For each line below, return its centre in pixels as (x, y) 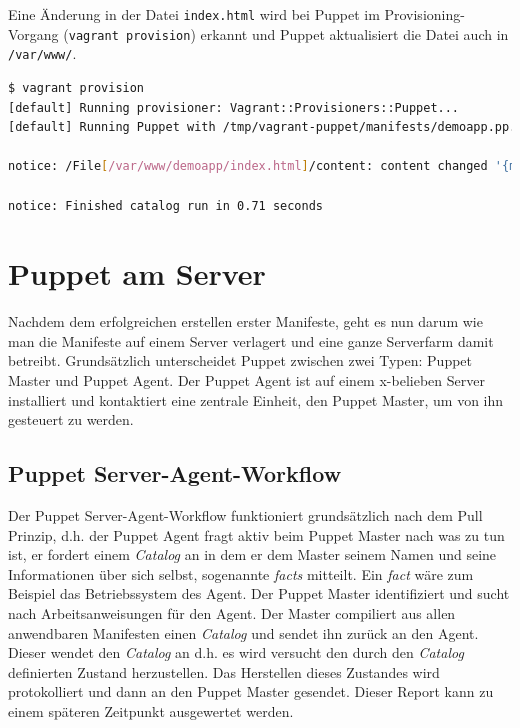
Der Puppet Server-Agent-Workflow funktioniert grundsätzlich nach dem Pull (245, 515)
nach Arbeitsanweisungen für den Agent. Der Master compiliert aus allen (232, 612)
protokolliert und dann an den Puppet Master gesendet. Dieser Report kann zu (251, 691)
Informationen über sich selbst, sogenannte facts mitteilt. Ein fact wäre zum (241, 573)
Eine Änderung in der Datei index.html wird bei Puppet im (194, 14)
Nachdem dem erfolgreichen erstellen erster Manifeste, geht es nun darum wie (245, 321)
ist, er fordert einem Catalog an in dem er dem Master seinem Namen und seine (252, 554)
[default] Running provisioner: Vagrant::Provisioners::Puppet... (234, 107)
